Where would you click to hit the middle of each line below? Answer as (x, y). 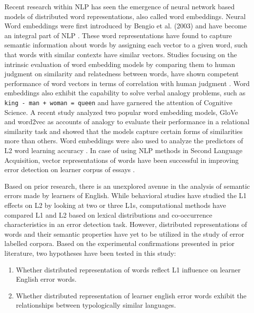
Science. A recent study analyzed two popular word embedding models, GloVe (121, 112)
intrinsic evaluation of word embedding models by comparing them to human (120, 64)
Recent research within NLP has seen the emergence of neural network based (120, 6)
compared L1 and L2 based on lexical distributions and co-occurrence (108, 214)
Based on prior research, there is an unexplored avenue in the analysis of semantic (127, 186)
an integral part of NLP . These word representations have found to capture (118, 35)
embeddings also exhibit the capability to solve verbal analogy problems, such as (125, 93)
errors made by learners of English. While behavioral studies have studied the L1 (126, 195)
